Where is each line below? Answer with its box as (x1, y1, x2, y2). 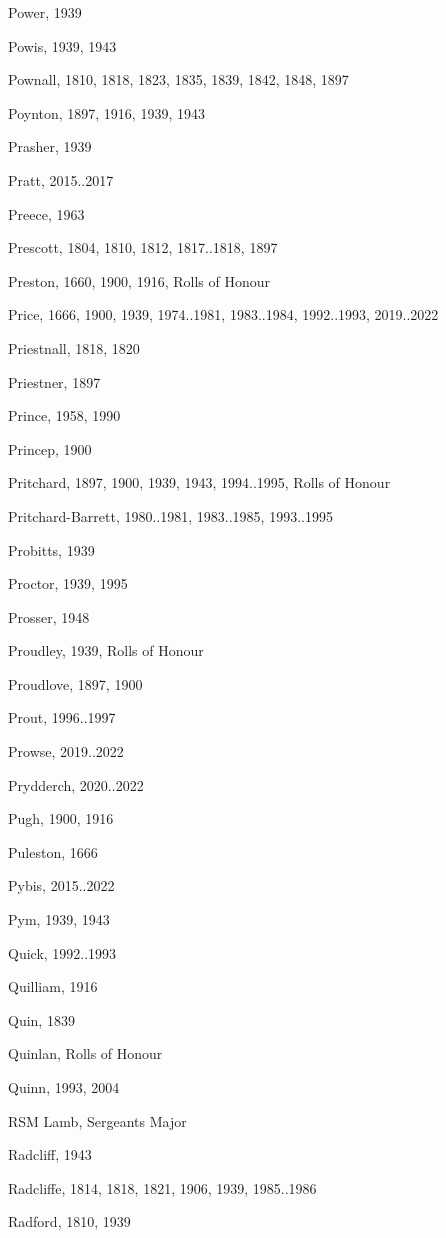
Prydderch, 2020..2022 (8, 774, 144, 795)
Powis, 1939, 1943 (8, 35, 117, 56)
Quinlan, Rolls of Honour (8, 1043, 163, 1064)
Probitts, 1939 (8, 539, 95, 560)
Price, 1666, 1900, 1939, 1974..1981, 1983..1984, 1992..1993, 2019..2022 (8, 304, 439, 325)
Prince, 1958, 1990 (8, 405, 121, 426)
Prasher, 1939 (8, 136, 92, 157)
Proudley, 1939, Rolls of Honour (8, 640, 204, 661)
